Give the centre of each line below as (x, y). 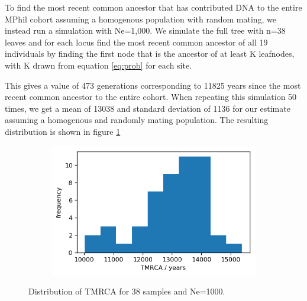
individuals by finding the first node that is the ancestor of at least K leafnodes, (150, 54)
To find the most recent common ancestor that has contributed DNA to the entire (153, 7)
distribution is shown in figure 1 (63, 131)
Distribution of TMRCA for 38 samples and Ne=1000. (127, 291)
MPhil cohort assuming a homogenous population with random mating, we (141, 19)
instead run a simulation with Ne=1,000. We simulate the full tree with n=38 (145, 30)
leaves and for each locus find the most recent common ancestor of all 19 (136, 42)
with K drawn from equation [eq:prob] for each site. (98, 65)
